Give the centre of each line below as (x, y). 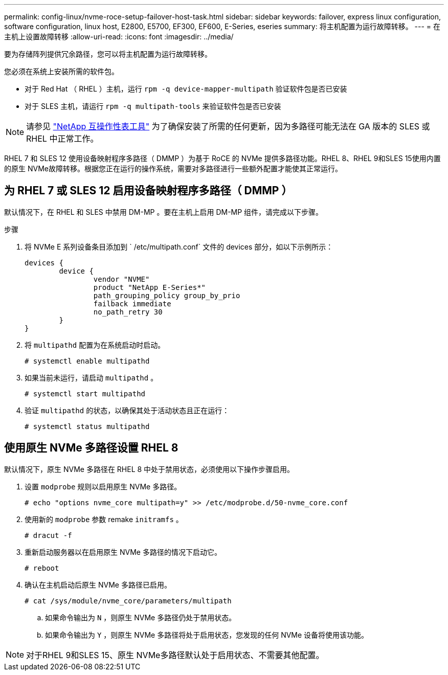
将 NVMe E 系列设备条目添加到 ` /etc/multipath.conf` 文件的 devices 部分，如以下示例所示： (179, 246)
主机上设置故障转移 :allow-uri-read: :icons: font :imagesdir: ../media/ (119, 37)
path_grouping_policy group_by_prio (167, 295)
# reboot (42, 568)
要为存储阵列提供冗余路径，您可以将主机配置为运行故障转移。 (108, 54)
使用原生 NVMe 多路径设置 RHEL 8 (91, 448)
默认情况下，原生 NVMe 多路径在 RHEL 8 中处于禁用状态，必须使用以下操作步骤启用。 (149, 469)
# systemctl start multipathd (85, 393)
